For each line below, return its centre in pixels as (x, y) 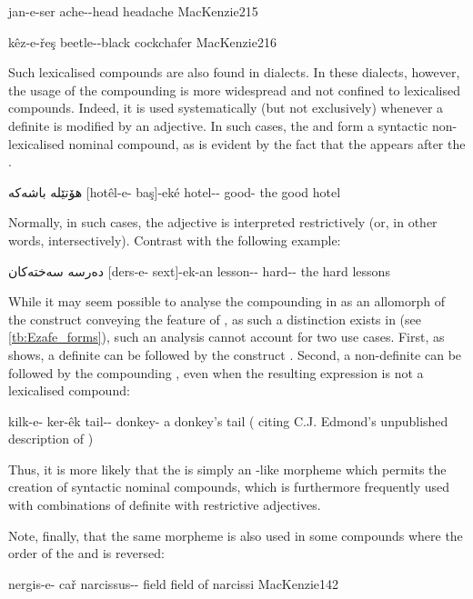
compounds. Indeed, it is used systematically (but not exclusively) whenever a (226, 108)
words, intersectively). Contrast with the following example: (175, 240)
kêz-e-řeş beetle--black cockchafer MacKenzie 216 (142, 41)
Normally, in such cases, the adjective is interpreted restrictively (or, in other (223, 222)
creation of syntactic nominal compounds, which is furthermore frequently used (229, 487)
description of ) (51, 439)
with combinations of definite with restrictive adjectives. (165, 505)
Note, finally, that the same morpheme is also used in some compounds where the (236, 535)
